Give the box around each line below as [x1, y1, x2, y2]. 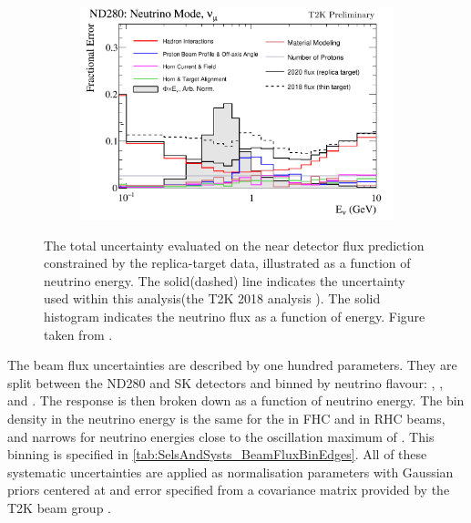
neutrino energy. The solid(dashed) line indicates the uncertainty [44, 271, 405, 290]
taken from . [44, 324, 113, 344]
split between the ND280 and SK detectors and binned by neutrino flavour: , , [7, 373, 444, 392]
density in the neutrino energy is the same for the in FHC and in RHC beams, [7, 408, 445, 427]
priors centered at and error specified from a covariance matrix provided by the [7, 480, 450, 499]
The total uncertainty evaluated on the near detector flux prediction [44, 235, 425, 254]
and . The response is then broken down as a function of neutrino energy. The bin [7, 391, 465, 410]
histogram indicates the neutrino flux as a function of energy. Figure [44, 307, 425, 325]
